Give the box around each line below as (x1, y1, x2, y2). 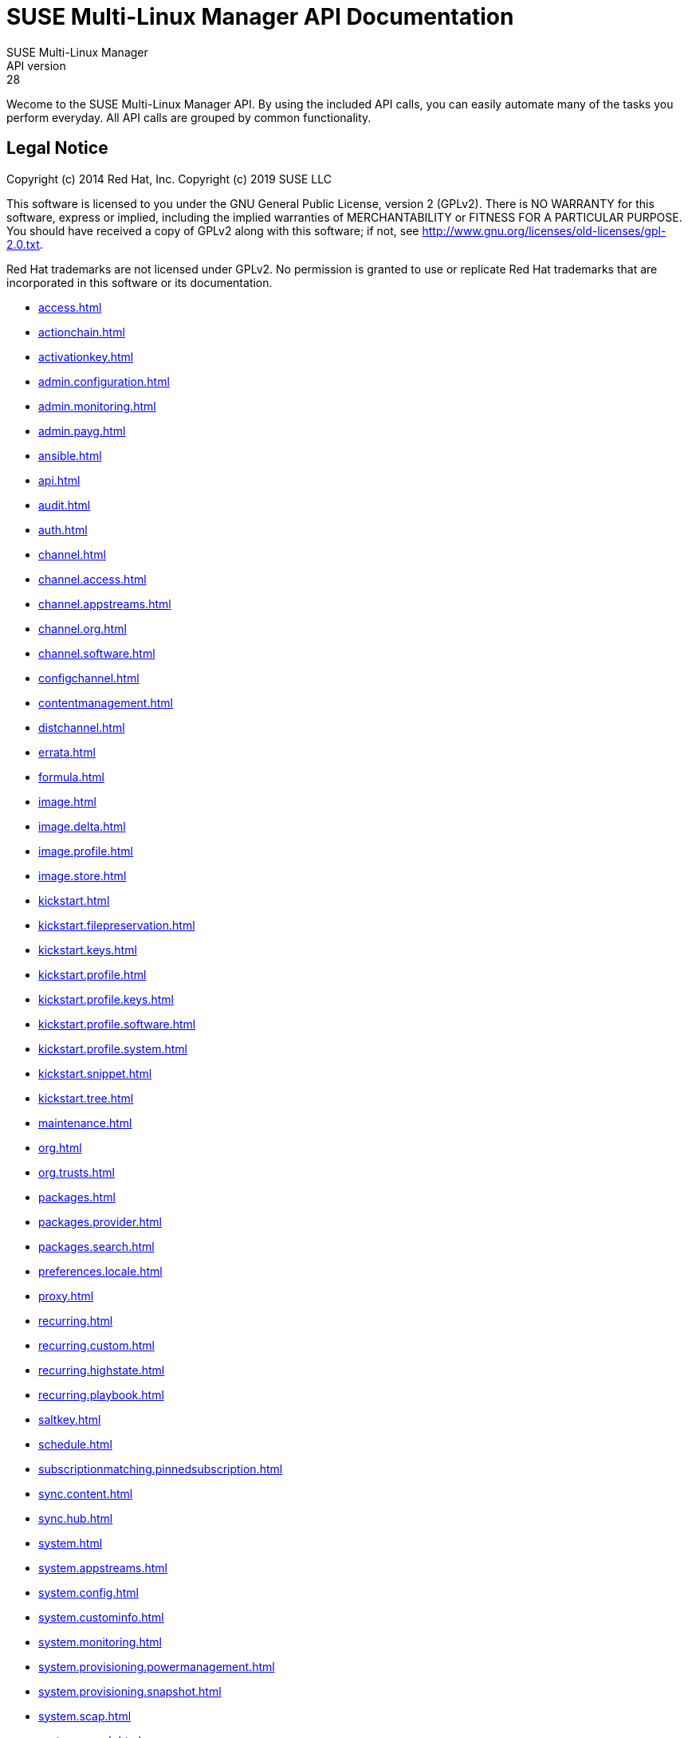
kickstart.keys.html (38, 942, 137, 957)
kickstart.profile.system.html (38, 1041, 187, 1056)
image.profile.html (38, 843, 133, 858)
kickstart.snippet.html (38, 1066, 152, 1080)
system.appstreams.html (38, 1560, 167, 1575)
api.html (38, 473, 81, 487)
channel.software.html (38, 646, 155, 660)
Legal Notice (6, 138, 108, 159)
